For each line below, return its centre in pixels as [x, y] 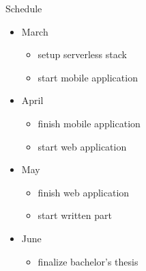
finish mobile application [89, 123]
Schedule [24, 8]
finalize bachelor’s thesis [88, 261]
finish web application [84, 192]
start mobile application [88, 77]
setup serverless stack [82, 54]
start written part [75, 215]
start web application [82, 146]
